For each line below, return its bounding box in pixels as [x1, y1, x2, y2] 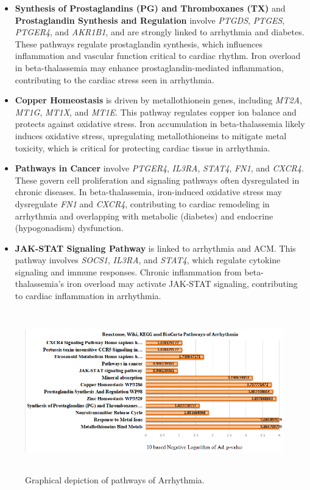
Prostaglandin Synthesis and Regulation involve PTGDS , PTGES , [15, 13, 285, 26]
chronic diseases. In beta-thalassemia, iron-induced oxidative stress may [15, 185, 282, 198]
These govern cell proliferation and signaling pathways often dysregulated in [15, 173, 300, 186]
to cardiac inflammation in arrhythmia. [15, 289, 161, 302]
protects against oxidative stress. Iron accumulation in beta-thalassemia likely [15, 117, 305, 130]
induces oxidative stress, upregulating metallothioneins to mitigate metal [15, 129, 287, 142]
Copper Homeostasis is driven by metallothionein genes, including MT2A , [15, 94, 302, 106]
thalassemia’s [15, 277, 65, 290]
